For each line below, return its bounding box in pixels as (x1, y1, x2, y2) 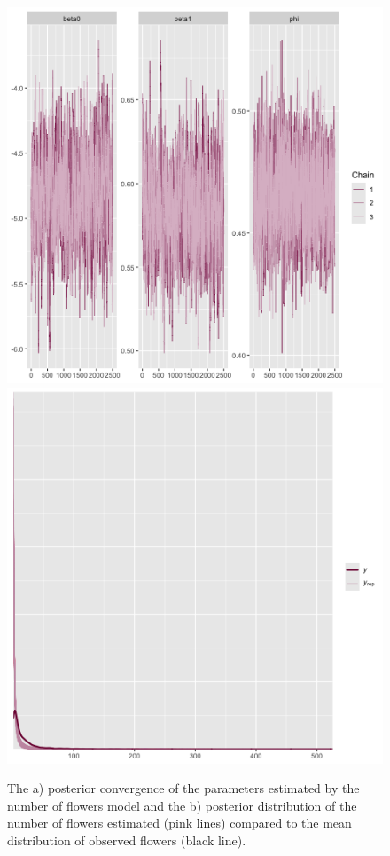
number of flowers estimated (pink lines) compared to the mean (7, 813, 352, 832)
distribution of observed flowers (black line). (7, 830, 246, 849)
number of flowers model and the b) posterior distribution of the (7, 796, 357, 814)
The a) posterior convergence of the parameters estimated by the (7, 779, 360, 797)
